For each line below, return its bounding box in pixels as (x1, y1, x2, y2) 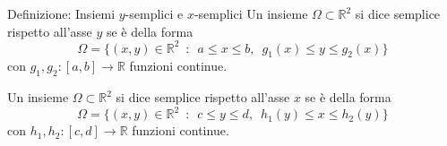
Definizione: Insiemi (7, 4, 116, 22)
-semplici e (125, 4, 184, 22)
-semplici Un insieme (193, 4, 308, 22)
